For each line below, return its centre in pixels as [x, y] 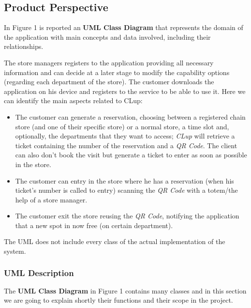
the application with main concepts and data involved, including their [107, 37]
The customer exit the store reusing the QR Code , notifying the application [127, 216]
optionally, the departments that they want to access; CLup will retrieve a [125, 136]
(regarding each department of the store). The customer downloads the [109, 82]
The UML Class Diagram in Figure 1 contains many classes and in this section [125, 290]
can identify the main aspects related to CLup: [73, 100]
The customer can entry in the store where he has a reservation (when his [125, 180]
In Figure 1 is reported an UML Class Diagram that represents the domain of [124, 27]
